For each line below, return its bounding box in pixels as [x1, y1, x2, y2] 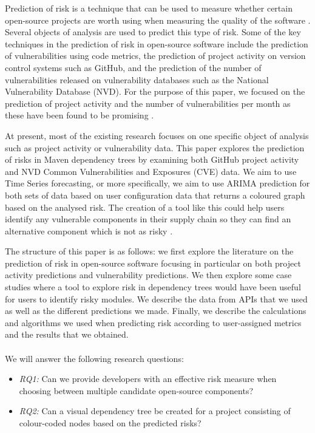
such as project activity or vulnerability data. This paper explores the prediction [5, 141, 305, 154]
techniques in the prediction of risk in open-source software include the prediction [5, 37, 308, 50]
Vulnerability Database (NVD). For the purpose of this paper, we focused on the [5, 85, 305, 98]
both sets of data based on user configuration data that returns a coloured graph [5, 188, 305, 201]
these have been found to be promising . [5, 109, 154, 121]
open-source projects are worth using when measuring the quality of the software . [5, 13, 311, 26]
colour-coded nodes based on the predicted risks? [19, 417, 202, 429]
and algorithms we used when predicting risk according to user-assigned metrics [5, 316, 302, 329]
